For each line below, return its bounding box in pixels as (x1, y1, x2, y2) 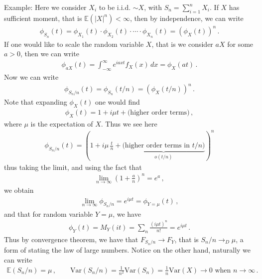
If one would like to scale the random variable (4, 38, 144, 49)
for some (227, 38, 254, 49)
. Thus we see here (101, 118, 157, 129)
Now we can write (4, 72, 59, 82)
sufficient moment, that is (4, 12, 82, 23)
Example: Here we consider (4, 2, 87, 12)
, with (144, 2, 162, 12)
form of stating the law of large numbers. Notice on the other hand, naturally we (4, 245, 251, 255)
